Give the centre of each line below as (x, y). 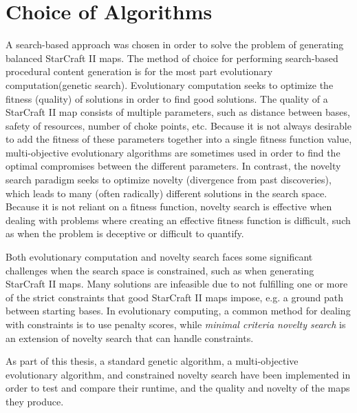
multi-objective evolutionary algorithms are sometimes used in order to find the (173, 152)
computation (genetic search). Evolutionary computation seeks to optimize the (170, 84)
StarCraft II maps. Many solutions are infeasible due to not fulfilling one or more (177, 284)
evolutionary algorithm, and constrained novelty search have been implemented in (178, 374)
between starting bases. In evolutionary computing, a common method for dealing (178, 311)
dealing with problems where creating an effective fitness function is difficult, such (178, 220)
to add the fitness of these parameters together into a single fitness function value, (179, 139)
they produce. (35, 401)
